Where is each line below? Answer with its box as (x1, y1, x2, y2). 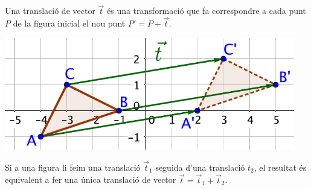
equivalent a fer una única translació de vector (5, 173, 176, 186)
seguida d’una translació (155, 160, 245, 173)
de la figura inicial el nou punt (13, 17, 126, 30)
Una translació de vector (5, 4, 95, 17)
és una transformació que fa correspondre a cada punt (106, 4, 306, 17)
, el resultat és (254, 160, 307, 173)
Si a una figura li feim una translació (5, 160, 141, 173)
